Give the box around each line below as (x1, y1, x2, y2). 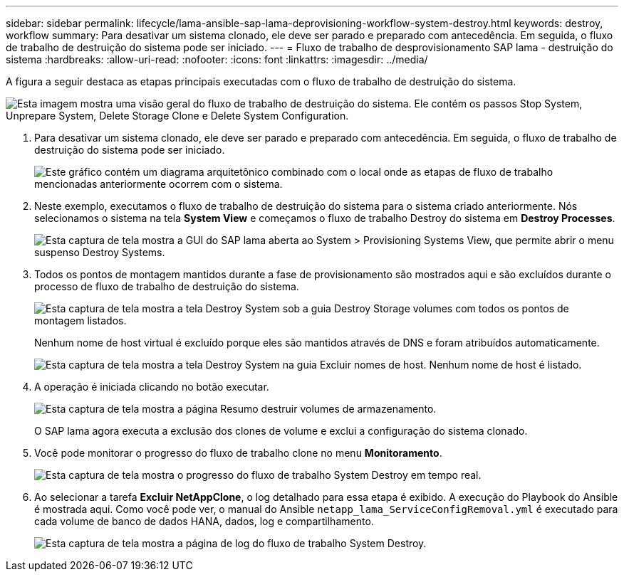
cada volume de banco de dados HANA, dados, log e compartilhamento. (34, 515, 374, 527)
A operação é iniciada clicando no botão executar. (34, 381, 269, 393)
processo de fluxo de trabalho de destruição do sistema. (34, 280, 299, 292)
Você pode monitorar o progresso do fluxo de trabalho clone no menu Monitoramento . (34, 447, 442, 459)
